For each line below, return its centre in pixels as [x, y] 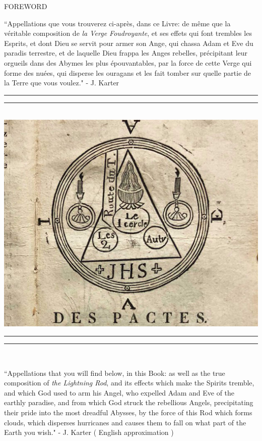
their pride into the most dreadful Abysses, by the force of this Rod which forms [128, 412]
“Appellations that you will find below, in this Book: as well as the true [115, 373]
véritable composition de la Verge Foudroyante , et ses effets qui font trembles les [128, 33]
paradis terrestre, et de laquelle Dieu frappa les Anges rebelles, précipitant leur [126, 53]
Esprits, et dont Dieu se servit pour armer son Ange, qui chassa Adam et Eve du [129, 43]
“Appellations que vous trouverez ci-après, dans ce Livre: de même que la [117, 23]
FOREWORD [26, 6]
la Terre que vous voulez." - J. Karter [62, 83]
